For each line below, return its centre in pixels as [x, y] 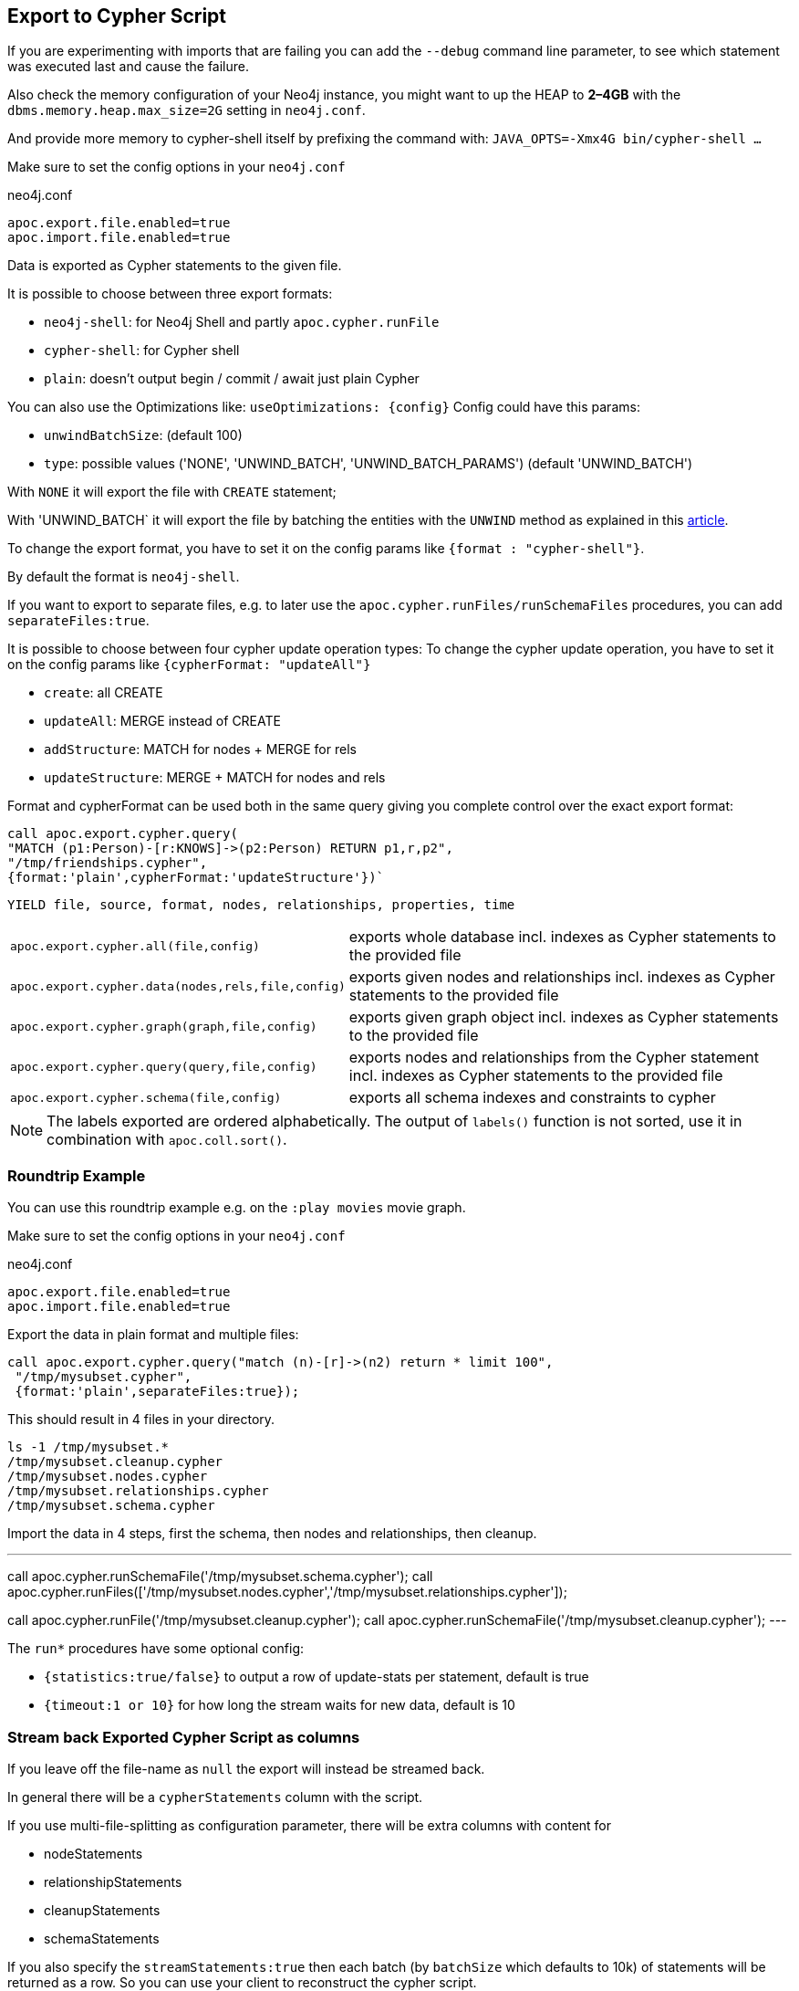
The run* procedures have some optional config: [156, 1649]
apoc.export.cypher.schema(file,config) [146, 1097]
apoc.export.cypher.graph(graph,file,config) [164, 1026]
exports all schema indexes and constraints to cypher [532, 1098]
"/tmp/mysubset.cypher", [104, 1377]
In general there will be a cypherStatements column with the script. [215, 1797]
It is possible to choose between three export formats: [170, 294]
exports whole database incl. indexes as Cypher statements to [562, 937]
